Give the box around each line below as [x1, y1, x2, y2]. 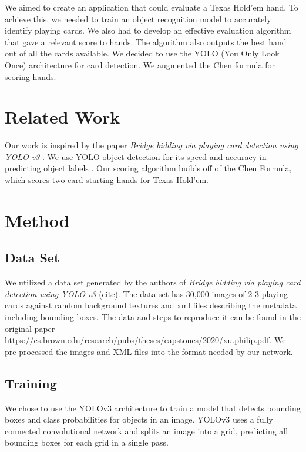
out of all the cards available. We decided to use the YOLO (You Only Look [5, 47, 280, 59]
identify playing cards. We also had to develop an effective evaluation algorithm [5, 24, 291, 36]
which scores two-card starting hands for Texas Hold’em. [5, 174, 209, 186]
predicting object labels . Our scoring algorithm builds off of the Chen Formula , [5, 162, 292, 174]
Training [5, 374, 57, 392]
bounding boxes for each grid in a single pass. [5, 436, 169, 448]
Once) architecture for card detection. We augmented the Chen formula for [5, 58, 275, 71]
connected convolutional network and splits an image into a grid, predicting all [5, 424, 288, 437]
